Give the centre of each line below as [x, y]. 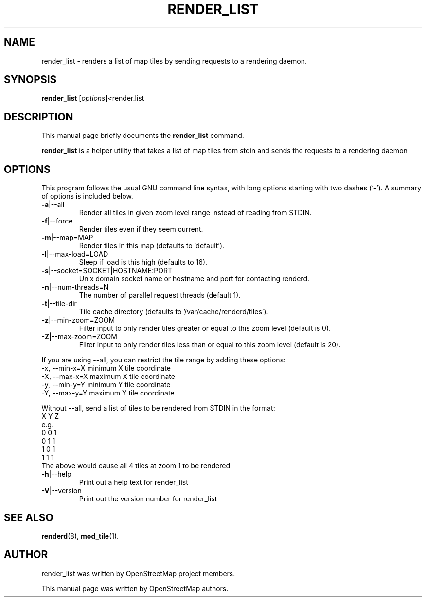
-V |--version [62, 491]
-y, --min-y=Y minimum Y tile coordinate [106, 385]
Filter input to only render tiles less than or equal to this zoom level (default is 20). [210, 345]
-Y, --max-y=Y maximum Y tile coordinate [108, 393]
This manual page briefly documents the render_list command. [143, 136]
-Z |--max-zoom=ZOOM [79, 337]
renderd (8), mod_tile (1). [80, 536]
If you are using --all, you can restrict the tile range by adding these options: [164, 360]
